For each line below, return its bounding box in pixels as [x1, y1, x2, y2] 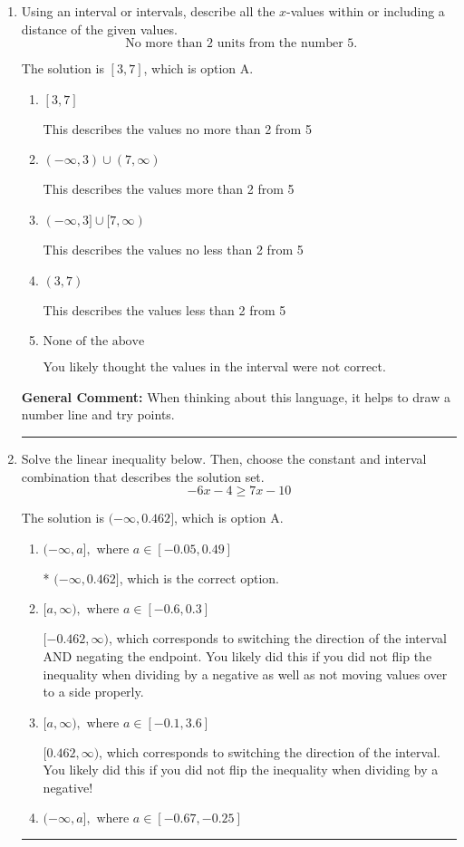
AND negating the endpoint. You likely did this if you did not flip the [43, 646, 432, 665]
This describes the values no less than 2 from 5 [43, 239, 304, 258]
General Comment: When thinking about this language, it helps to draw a [21, 387, 450, 406]
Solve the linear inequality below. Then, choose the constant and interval [21, 448, 427, 467]
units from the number [217, 37, 343, 51]
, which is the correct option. [119, 568, 279, 587]
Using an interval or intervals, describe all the [21, 2, 275, 20]
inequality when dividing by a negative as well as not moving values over [43, 664, 448, 683]
